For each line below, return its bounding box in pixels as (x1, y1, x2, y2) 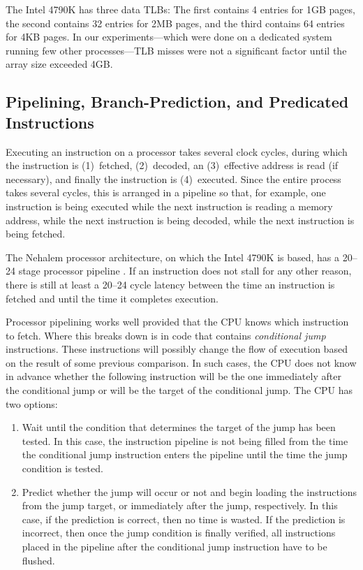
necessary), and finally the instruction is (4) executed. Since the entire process (6, 171, 341, 186)
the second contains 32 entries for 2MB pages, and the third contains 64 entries (6, 15, 345, 30)
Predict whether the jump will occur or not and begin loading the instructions (22, 484, 357, 499)
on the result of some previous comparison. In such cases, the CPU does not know (6, 355, 357, 370)
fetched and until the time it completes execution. (6, 291, 218, 305)
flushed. (22, 553, 55, 567)
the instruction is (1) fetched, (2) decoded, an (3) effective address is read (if (6, 158, 339, 173)
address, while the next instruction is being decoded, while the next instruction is (6, 212, 355, 227)
